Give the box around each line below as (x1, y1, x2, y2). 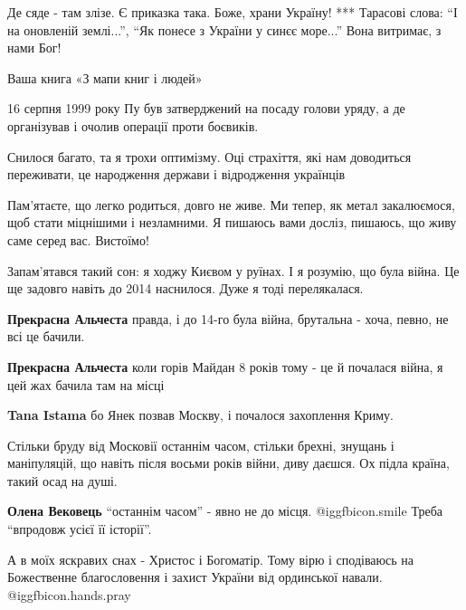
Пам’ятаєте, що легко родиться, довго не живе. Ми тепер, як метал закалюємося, (7, 195, 455, 214)
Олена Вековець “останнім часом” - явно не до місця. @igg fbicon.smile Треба (7, 501, 442, 520)
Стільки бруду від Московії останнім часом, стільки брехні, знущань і (7, 435, 395, 454)
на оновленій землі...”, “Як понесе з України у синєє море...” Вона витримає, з (7, 20, 442, 39)
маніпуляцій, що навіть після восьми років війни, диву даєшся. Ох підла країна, (7, 453, 450, 472)
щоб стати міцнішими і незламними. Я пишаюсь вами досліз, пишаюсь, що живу (7, 213, 457, 232)
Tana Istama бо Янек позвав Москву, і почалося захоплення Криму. (7, 405, 394, 424)
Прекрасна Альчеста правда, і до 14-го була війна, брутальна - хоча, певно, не (7, 309, 449, 328)
